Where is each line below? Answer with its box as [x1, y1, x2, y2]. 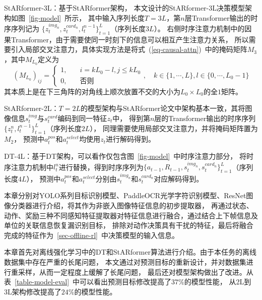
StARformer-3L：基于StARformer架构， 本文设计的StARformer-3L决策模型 [4, 3, 245, 13]
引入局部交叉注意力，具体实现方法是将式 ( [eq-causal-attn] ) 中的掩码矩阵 [11, 44, 247, 54]
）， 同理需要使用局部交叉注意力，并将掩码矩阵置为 [90, 123, 258, 133]
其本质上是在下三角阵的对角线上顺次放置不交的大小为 [4, 86, 180, 96]
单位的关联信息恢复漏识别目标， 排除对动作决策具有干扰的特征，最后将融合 [4, 220, 253, 230]
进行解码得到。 [105, 134, 155, 144]
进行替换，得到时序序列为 [58, 161, 144, 172]
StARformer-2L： [4, 103, 59, 113]
